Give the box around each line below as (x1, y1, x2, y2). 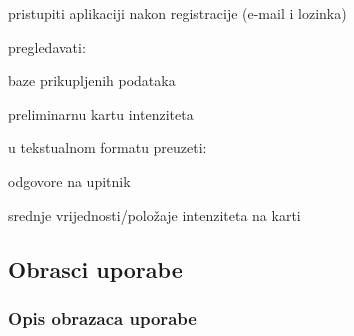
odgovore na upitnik (8, 170, 131, 191)
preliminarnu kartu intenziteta (8, 103, 194, 124)
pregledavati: (8, 36, 86, 57)
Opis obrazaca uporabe (8, 305, 197, 330)
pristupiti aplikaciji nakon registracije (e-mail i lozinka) (8, 3, 347, 23)
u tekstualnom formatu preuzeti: (8, 137, 207, 158)
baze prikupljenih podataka (8, 70, 176, 91)
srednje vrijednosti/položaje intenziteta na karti (8, 204, 301, 225)
